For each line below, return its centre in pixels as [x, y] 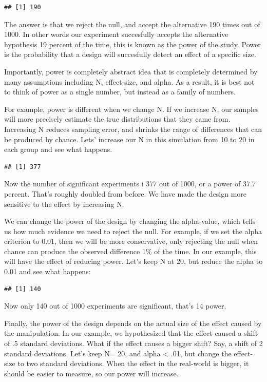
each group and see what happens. [58, 149]
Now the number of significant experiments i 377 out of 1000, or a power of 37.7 [130, 184]
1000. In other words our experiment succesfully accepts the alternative [116, 34]
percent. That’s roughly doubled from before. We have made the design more [126, 193]
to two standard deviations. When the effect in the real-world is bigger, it [133, 363]
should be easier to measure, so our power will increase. [91, 373]
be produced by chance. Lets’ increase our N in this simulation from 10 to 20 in [129, 139]
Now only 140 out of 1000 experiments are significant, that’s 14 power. [115, 306]
